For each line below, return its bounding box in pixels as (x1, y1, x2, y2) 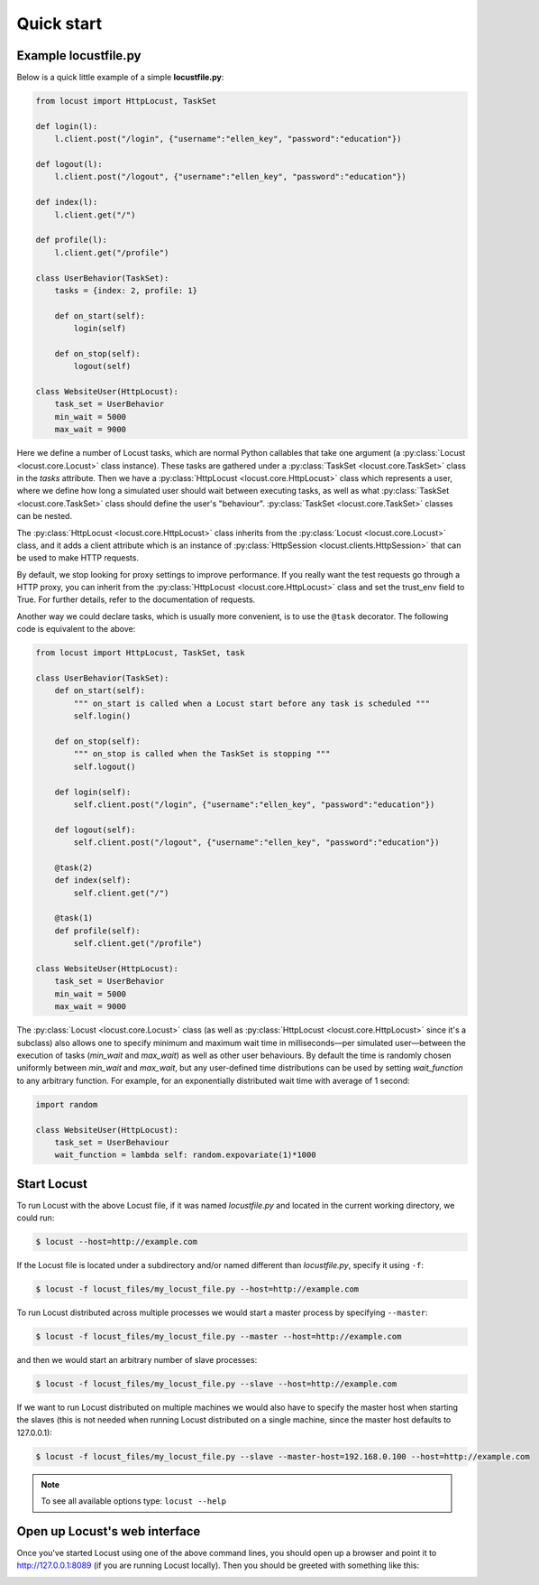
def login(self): (54, 786, 132, 797)
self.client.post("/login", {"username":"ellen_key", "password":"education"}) (73, 799, 435, 810)
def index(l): (35, 197, 98, 208)
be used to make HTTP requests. (16, 552, 140, 563)
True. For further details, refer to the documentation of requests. (16, 594, 256, 605)
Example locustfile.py (16, 48, 142, 63)
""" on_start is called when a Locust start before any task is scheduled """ (73, 698, 431, 709)
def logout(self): (54, 824, 136, 835)
